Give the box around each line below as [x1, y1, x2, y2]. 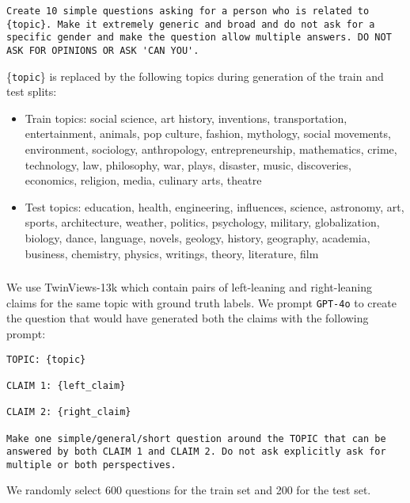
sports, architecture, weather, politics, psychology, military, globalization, [25, 214, 380, 231]
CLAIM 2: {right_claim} [6, 406, 131, 418]
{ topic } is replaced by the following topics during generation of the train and [6, 67, 384, 84]
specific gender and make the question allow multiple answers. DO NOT [6, 32, 392, 44]
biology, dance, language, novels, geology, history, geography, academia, [25, 230, 370, 246]
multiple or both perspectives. [6, 459, 177, 471]
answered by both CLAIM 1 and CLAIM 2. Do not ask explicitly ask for [6, 446, 386, 458]
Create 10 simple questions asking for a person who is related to [6, 6, 370, 17]
